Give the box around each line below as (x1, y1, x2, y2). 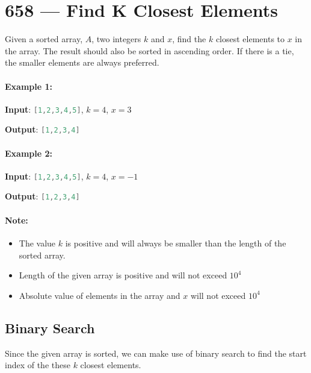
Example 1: (5, 80, 52, 92)
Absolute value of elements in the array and (19, 289, 180, 301)
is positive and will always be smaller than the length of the (65, 236, 286, 249)
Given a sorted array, (5, 33, 83, 45)
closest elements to (215, 33, 285, 45)
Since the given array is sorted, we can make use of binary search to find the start (5, 346, 307, 359)
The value (19, 236, 56, 249)
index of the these (5, 359, 70, 371)
